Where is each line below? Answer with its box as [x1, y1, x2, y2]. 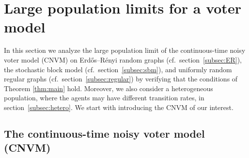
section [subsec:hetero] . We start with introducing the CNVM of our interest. [4, 102, 233, 112]
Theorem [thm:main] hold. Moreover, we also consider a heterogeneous [4, 83, 213, 93]
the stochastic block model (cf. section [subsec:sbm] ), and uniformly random [4, 64, 232, 74]
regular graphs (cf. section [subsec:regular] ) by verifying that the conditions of [4, 74, 238, 84]
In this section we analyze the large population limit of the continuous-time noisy [4, 45, 246, 55]
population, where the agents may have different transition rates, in [4, 93, 204, 103]
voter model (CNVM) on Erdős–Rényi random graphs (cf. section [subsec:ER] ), [4, 54, 242, 64]
